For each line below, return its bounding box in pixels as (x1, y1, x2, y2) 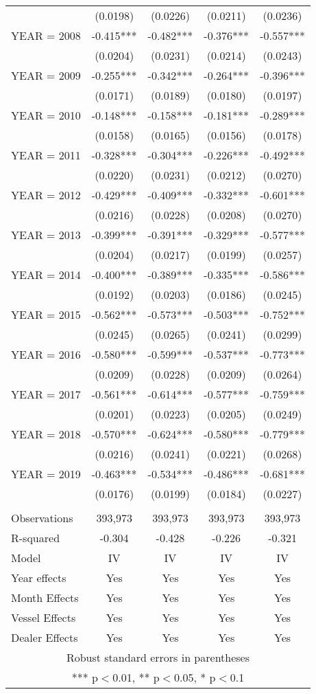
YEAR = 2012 (11, 187, 81, 203)
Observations (11, 510, 73, 526)
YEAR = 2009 (11, 67, 81, 83)
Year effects (11, 570, 66, 585)
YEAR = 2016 (11, 346, 81, 362)
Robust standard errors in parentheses (66, 649, 250, 665)
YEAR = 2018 (11, 426, 81, 442)
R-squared (11, 530, 60, 546)
